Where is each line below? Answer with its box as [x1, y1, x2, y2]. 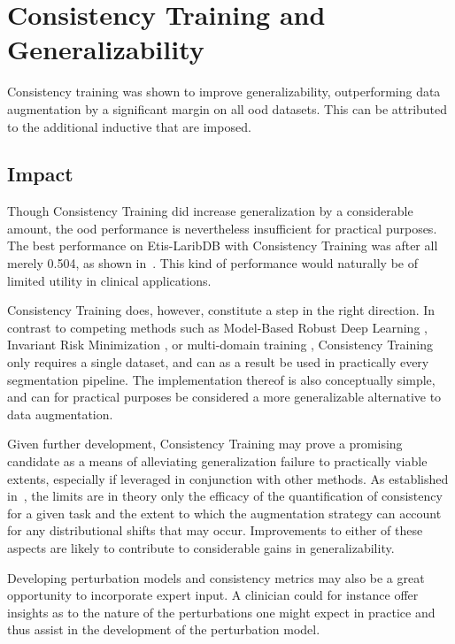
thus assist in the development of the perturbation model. [7, 620, 320, 639]
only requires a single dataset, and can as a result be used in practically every [7, 353, 429, 372]
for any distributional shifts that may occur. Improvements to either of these [7, 521, 423, 540]
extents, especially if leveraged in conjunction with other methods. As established [7, 469, 449, 487]
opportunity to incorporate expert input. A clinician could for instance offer [7, 586, 419, 604]
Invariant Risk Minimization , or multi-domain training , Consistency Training [7, 335, 433, 354]
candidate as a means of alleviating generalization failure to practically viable [7, 452, 428, 471]
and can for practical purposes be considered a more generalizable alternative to [7, 387, 442, 406]
